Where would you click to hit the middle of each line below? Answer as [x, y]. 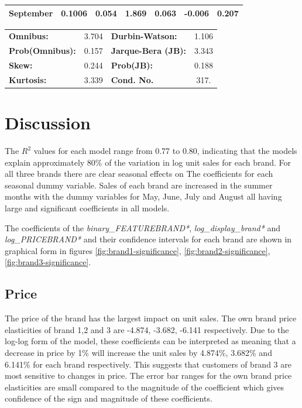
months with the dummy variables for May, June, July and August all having [143, 196]
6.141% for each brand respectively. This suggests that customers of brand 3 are [148, 364]
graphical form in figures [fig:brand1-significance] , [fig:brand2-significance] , [138, 250]
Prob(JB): [132, 65]
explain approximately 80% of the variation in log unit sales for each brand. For [148, 162]
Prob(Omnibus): [42, 51]
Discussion [48, 123]
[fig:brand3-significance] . [48, 262]
